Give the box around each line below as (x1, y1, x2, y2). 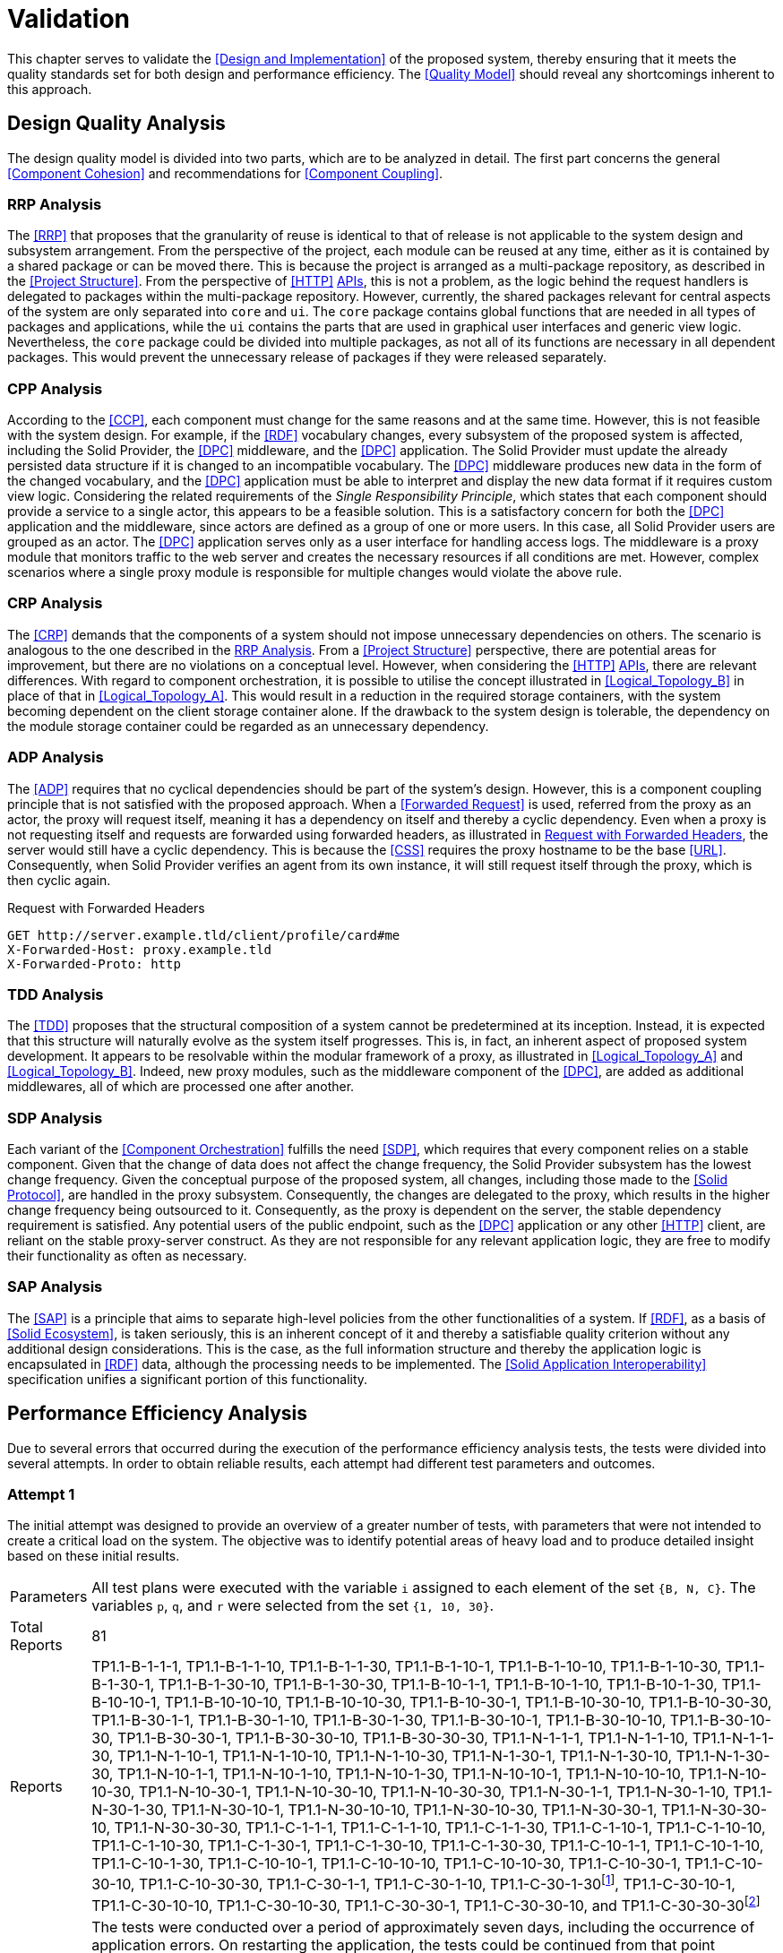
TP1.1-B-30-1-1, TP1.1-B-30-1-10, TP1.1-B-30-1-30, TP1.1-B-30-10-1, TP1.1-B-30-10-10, (91, 1711, 667, 1730)
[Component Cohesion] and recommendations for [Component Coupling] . (7, 165, 443, 181)
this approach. (7, 81, 92, 97)
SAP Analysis (7, 1278, 103, 1296)
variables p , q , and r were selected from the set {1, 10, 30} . (91, 1596, 495, 1615)
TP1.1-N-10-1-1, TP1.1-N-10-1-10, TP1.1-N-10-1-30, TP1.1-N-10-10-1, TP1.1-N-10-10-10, (116, 1765, 684, 1784)
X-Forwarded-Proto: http (7, 956, 181, 971)
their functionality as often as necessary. (7, 1248, 247, 1264)
